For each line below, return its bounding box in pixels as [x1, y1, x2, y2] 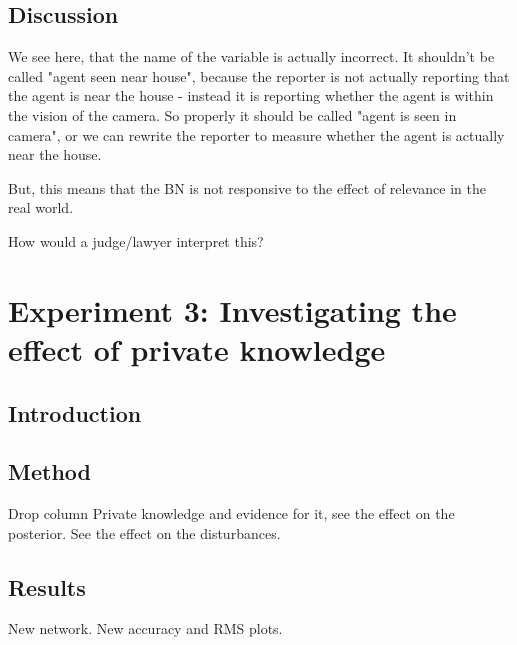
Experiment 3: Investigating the [8, 289, 457, 330]
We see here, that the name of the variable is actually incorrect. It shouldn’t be [8, 46, 495, 67]
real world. [8, 197, 74, 218]
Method [8, 456, 91, 487]
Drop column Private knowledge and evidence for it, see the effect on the [8, 503, 455, 524]
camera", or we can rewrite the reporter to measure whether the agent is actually [8, 124, 505, 145]
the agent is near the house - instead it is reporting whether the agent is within [8, 85, 494, 106]
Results [8, 571, 86, 602]
